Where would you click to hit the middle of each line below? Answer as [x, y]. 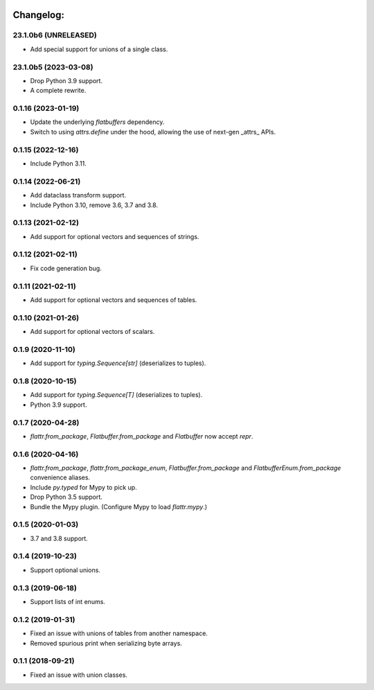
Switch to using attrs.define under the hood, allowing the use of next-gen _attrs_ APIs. [153, 132]
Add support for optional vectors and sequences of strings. [115, 236]
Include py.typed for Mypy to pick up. [84, 487]
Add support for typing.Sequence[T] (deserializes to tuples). [116, 395]
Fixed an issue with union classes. [79, 675]
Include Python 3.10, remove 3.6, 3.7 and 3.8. [94, 205]
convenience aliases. [60, 477]
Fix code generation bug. [66, 268]
